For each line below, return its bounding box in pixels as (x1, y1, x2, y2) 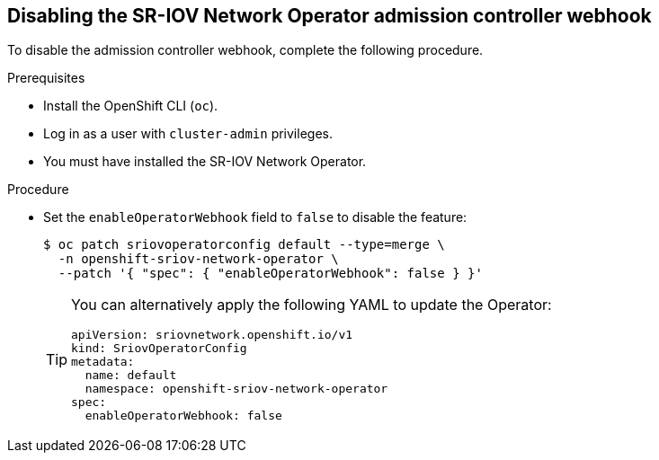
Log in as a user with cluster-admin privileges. (43, 126, 333, 142)
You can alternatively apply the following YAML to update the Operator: (71, 296, 552, 314)
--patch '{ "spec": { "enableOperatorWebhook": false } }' (58, 266, 483, 281)
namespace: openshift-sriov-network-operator (85, 382, 388, 396)
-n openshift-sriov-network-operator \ (58, 252, 339, 267)
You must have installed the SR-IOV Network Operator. (43, 154, 367, 170)
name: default (85, 368, 177, 383)
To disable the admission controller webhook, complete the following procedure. (7, 42, 484, 58)
